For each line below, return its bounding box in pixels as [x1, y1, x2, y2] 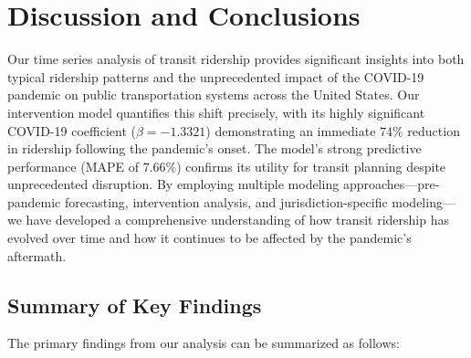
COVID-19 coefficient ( [7, 121, 136, 140]
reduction [407, 121, 460, 140]
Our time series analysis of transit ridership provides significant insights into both [7, 49, 465, 68]
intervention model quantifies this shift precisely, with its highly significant [7, 102, 425, 121]
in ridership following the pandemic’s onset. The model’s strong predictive [7, 139, 422, 158]
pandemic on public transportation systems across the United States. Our [7, 85, 420, 104]
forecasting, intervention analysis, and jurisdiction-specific [64, 192, 388, 211]
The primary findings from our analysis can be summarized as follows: [7, 333, 400, 353]
